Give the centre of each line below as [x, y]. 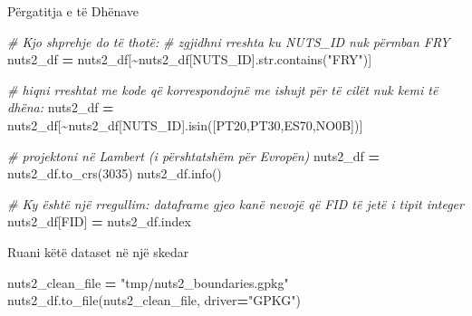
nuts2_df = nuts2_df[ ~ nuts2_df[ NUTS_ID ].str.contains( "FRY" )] [190, 59]
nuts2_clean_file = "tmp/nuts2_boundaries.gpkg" [148, 282]
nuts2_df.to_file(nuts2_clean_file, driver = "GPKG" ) [154, 300]
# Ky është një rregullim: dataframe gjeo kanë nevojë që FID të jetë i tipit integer [236, 203]
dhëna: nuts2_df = [61, 107]
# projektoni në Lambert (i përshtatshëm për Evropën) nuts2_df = [193, 155]
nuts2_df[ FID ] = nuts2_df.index [99, 221]
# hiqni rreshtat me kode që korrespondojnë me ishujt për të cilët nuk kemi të [223, 89]
